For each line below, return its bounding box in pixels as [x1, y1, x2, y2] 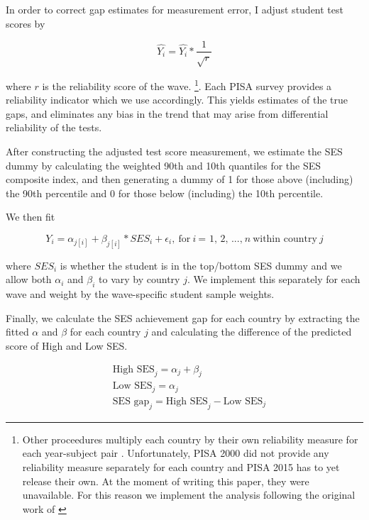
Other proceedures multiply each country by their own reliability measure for [22, 431, 358, 446]
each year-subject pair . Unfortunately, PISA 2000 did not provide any [22, 446, 329, 460]
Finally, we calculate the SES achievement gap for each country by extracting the [6, 310, 360, 325]
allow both [6, 272, 52, 287]
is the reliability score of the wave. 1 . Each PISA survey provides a [42, 77, 332, 93]
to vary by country [99, 272, 180, 287]
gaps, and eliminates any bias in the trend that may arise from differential [6, 106, 329, 121]
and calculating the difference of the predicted [151, 324, 352, 339]
